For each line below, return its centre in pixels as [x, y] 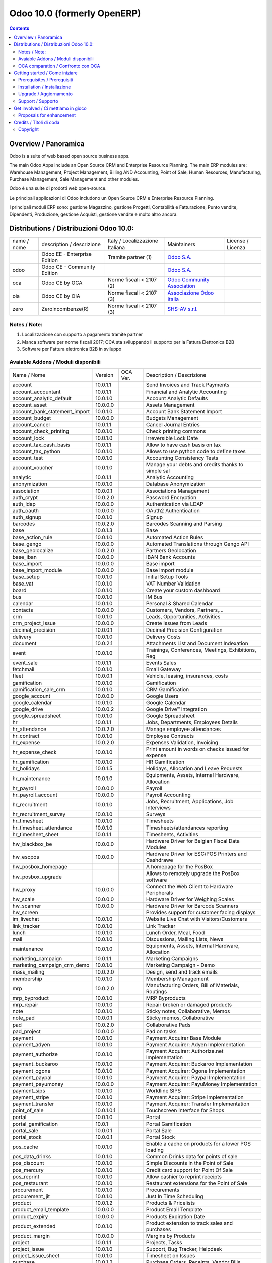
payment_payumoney [38, 1084]
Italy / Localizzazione [133, 241]
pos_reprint [26, 1177]
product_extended [34, 1226]
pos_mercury [28, 1170]
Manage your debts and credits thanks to [195, 465]
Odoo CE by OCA [62, 283]
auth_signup [27, 517]
